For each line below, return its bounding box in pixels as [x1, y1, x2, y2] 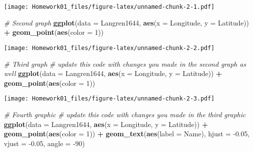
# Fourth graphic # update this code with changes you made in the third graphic [4, 109, 246, 119]
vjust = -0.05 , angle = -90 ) [4, 138, 85, 148]
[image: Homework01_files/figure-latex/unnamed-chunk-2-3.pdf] [4, 95, 215, 102]
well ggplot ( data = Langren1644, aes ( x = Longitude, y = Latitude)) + [4, 68, 222, 78]
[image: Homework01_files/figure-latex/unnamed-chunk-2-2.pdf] [4, 44, 215, 51]
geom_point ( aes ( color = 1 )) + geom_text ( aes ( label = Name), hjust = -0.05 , [4, 128, 250, 139]
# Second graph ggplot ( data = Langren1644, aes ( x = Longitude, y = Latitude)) [4, 17, 249, 27]
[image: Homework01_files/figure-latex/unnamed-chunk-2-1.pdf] [4, 3, 215, 10]
